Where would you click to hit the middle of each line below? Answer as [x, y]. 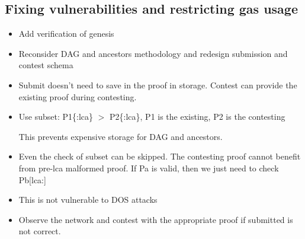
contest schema [46, 65]
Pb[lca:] [32, 179]
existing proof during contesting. [78, 96]
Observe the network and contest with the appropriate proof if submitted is [156, 219]
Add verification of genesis [66, 34]
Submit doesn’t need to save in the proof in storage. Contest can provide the [158, 85]
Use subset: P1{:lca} [56, 117]
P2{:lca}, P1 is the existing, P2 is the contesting [198, 117]
